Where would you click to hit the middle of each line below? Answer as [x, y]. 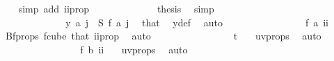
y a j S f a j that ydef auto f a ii [197, 22]
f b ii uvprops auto [134, 49]
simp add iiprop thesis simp [116, 8]
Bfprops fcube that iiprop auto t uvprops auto [163, 36]
